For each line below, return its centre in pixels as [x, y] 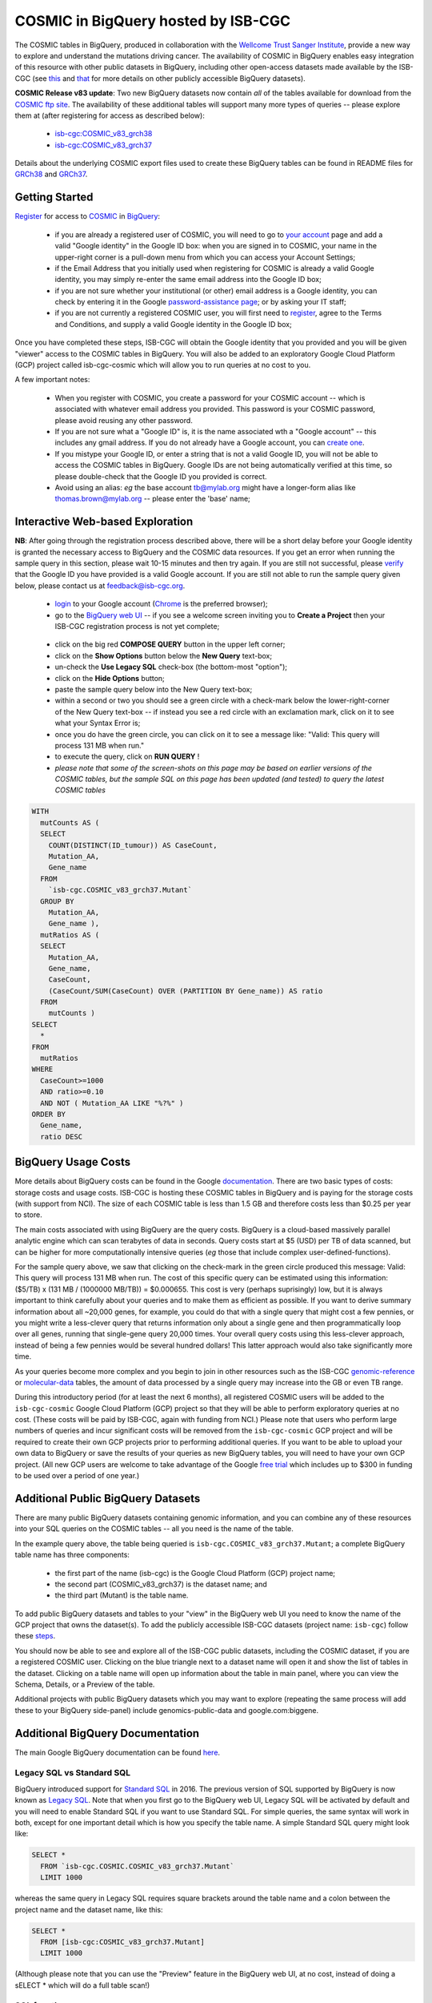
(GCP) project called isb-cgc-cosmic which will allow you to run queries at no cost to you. [163, 365]
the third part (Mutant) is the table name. [122, 1595]
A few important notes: [52, 380]
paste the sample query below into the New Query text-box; [154, 689]
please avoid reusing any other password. [124, 420]
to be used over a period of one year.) [77, 1476]
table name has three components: [72, 1555]
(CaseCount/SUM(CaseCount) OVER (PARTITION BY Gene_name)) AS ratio [186, 991]
